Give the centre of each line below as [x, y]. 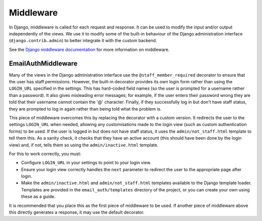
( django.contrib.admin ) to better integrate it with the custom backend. [83, 41]
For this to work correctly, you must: [45, 154]
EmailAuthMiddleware [43, 63]
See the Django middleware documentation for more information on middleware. [89, 49]
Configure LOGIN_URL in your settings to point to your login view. [86, 163]
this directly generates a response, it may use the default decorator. [77, 212]
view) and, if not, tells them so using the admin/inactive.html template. [84, 145]
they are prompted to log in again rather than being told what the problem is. [85, 109]
